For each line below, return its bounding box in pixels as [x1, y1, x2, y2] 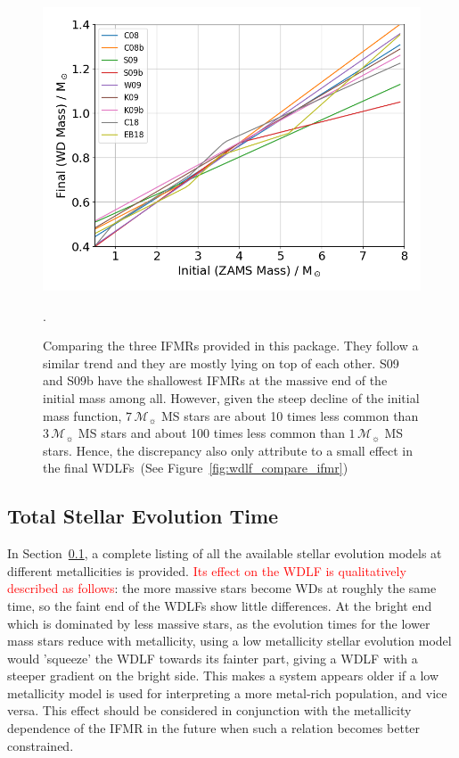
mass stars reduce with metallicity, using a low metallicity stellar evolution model [7, 631, 452, 650]
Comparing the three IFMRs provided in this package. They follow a [43, 336, 419, 355]
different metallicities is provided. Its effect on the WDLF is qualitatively [7, 561, 406, 580]
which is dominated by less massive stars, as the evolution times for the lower [7, 614, 430, 632]
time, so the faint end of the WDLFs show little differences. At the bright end [7, 596, 432, 614]
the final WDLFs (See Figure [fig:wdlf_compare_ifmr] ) [43, 458, 348, 477]
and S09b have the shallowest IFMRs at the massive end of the [43, 371, 388, 390]
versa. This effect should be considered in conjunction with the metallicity [7, 701, 412, 720]
